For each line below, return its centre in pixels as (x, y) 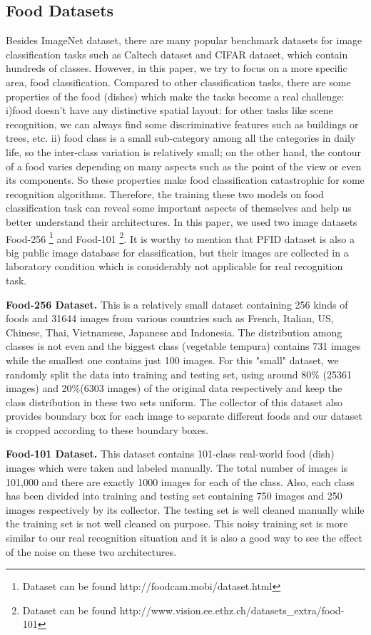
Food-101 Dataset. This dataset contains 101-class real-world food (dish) (170, 454)
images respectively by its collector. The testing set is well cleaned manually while (185, 509)
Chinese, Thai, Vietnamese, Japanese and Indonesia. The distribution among (174, 332)
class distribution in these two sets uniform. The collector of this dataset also (174, 402)
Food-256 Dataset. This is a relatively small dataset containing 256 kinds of (177, 304)
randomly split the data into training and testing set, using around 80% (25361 (179, 374)
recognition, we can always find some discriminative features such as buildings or (182, 124)
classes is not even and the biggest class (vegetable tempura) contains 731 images (183, 346)
